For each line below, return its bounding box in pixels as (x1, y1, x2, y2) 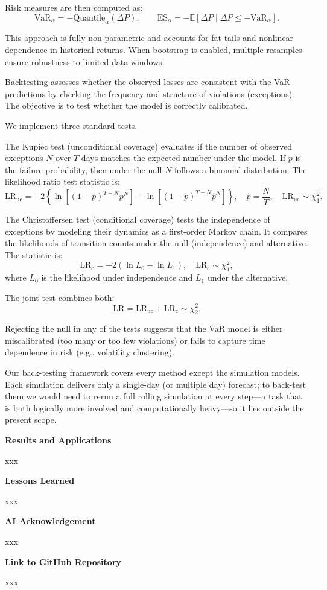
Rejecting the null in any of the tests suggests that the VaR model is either (5, 322, 283, 335)
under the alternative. (207, 271, 288, 284)
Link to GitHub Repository (5, 555, 122, 568)
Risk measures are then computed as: (5, 1, 143, 13)
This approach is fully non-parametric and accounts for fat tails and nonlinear (5, 31, 294, 44)
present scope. (5, 413, 57, 426)
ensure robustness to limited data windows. (5, 55, 165, 68)
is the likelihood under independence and (41, 271, 193, 284)
